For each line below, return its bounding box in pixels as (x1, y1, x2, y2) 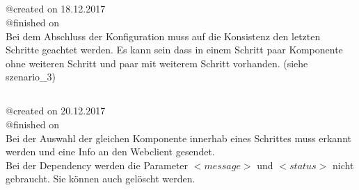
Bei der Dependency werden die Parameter (6, 157, 189, 172)
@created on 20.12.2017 (6, 103, 106, 118)
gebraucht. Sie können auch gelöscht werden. (6, 171, 196, 186)
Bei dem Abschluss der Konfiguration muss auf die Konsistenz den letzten (6, 28, 321, 43)
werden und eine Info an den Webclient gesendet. (6, 144, 215, 159)
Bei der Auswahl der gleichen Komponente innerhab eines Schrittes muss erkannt (6, 130, 351, 145)
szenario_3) (6, 69, 56, 84)
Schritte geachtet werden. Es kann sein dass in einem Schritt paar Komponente (6, 42, 343, 57)
